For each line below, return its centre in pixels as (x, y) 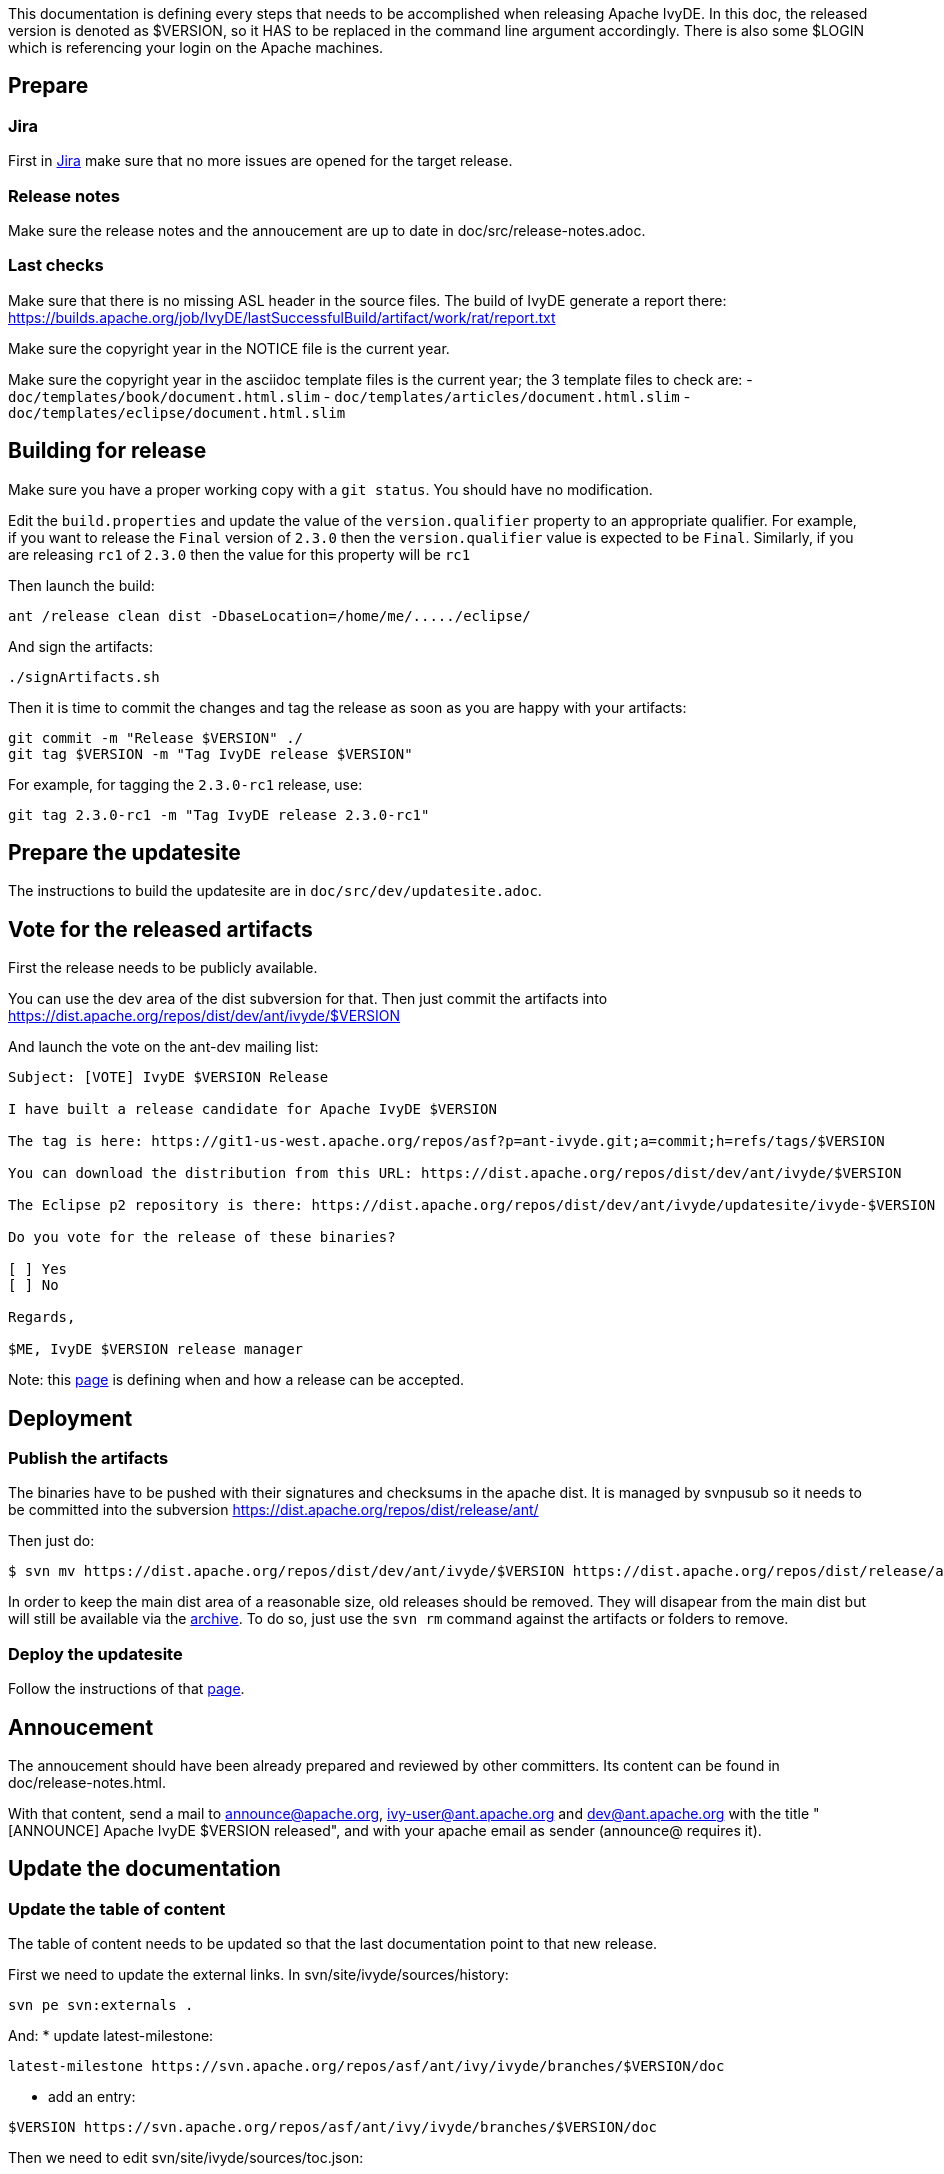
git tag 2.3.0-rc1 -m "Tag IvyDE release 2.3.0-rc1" (219, 814)
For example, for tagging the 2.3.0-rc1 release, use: (185, 784)
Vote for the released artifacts (160, 929)
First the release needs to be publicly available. (163, 968)
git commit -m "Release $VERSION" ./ (156, 737)
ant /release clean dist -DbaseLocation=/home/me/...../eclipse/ (269, 615)
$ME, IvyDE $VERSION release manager (156, 1349)
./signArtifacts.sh (84, 676)
